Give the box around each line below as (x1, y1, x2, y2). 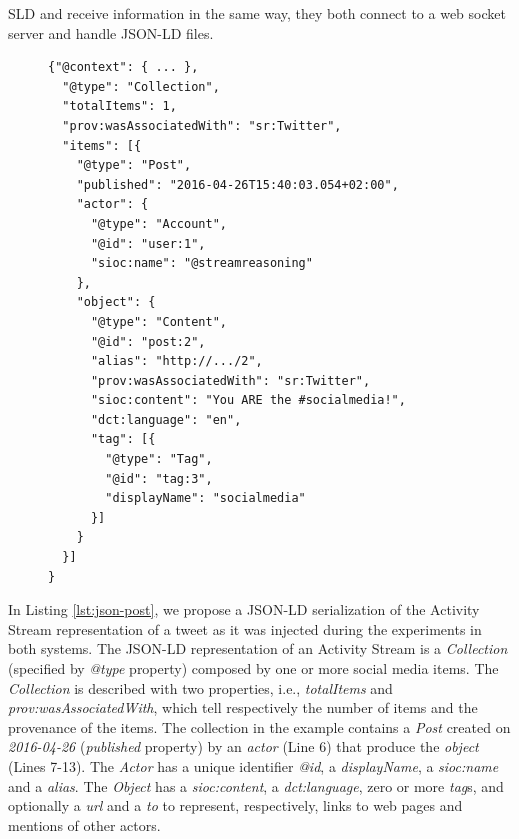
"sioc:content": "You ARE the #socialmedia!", (90, 393, 406, 408)
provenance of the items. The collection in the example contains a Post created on (8, 716, 511, 737)
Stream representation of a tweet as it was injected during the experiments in (8, 618, 482, 639)
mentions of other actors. (8, 814, 161, 835)
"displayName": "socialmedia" (105, 491, 306, 506)
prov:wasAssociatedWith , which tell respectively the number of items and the (8, 697, 478, 718)
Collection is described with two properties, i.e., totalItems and (8, 677, 393, 698)
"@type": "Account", (90, 216, 227, 231)
